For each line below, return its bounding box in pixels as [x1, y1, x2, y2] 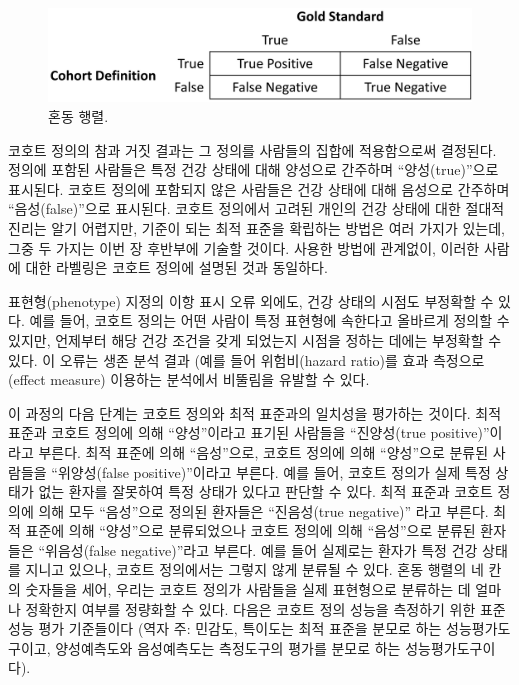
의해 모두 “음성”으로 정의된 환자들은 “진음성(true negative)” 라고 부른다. [38, 500, 489, 521]
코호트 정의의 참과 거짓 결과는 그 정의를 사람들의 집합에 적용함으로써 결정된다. [8, 139, 497, 160]
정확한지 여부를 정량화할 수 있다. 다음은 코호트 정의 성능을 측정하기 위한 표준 [25, 598, 506, 619]
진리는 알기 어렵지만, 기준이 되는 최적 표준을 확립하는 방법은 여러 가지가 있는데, [8, 217, 505, 238]
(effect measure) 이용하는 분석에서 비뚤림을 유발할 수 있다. [8, 369, 370, 390]
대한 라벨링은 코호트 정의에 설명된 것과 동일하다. [25, 257, 328, 278]
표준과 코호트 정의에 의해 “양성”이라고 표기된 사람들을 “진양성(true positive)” [8, 422, 490, 443]
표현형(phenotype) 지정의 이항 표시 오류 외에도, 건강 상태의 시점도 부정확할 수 [8, 290, 494, 311]
